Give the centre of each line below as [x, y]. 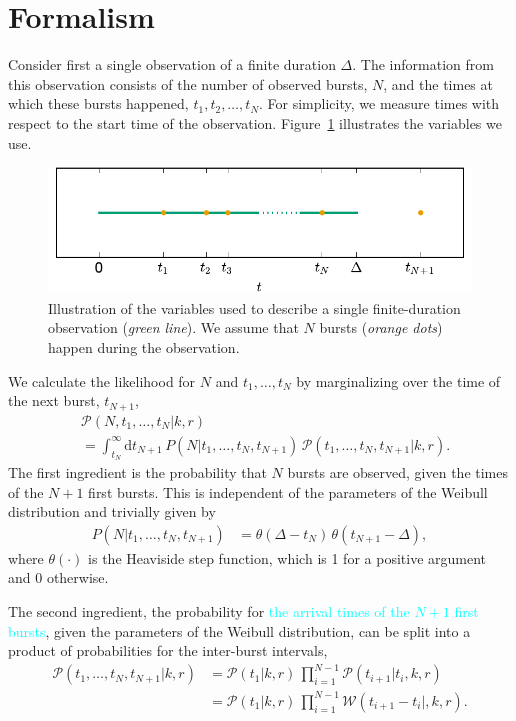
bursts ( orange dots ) [381, 327]
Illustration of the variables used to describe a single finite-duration [254, 307]
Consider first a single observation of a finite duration [172, 64]
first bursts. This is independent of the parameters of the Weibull [288, 491]
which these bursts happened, [98, 103]
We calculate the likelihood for [102, 380]
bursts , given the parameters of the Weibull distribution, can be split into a [239, 630]
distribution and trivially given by [112, 511]
